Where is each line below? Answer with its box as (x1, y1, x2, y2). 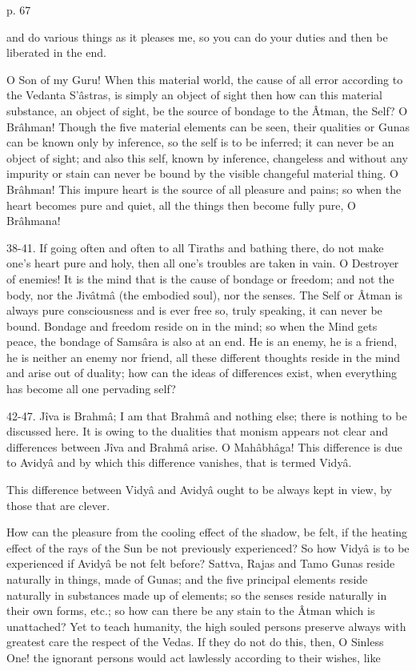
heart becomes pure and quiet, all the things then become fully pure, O (6, 196, 357, 213)
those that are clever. (6, 496, 110, 513)
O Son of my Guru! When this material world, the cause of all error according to (6, 70, 403, 87)
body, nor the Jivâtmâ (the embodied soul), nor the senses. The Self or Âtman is (6, 286, 402, 303)
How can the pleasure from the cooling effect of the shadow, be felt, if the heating (6, 524, 408, 540)
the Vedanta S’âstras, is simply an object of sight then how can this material (6, 86, 382, 103)
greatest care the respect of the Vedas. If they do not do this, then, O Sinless (6, 633, 384, 650)
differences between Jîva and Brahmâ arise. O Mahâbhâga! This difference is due (6, 438, 402, 455)
